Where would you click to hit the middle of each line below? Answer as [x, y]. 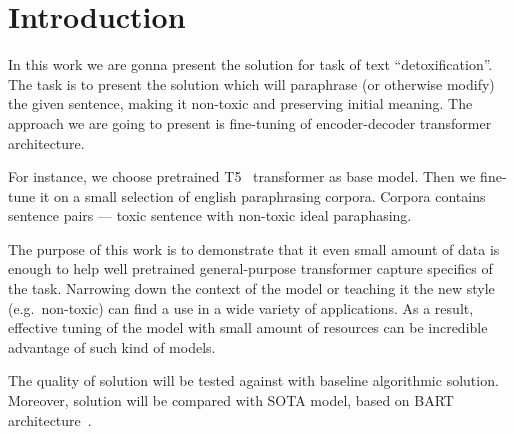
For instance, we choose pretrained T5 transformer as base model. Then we [242, 176]
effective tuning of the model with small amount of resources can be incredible [248, 327]
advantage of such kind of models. [112, 346]
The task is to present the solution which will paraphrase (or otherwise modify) [251, 83]
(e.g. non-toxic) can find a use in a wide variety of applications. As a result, [241, 307]
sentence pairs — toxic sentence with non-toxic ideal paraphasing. [210, 215]
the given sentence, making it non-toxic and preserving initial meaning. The [240, 103]
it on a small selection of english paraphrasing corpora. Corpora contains [262, 195]
